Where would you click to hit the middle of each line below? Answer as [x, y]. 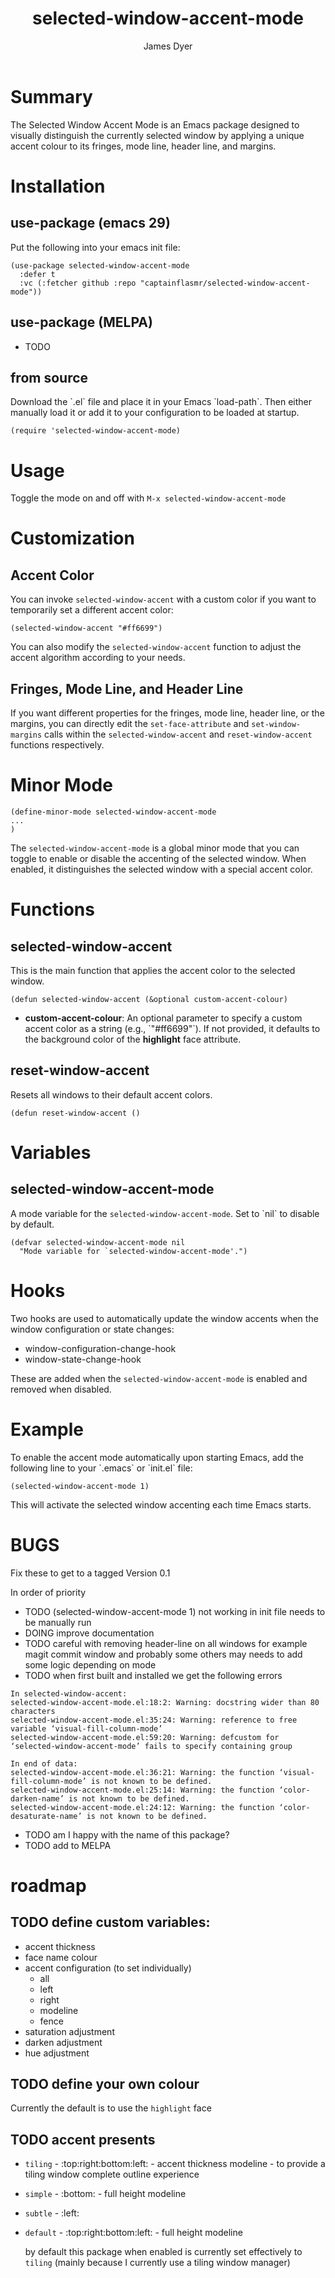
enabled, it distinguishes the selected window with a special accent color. [161, 869]
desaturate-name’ [46, 1816]
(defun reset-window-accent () [75, 1113]
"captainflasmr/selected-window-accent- [225, 283]
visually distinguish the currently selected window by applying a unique [157, 135]
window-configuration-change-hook [100, 1348]
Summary [51, 96]
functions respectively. [57, 745]
